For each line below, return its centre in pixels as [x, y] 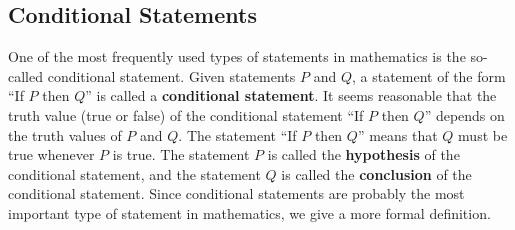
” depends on [464, 114]
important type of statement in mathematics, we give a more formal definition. [249, 212]
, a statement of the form [428, 75]
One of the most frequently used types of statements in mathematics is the [237, 56]
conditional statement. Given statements [171, 75]
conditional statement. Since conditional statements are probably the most [236, 193]
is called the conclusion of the [376, 173]
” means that [397, 134]
